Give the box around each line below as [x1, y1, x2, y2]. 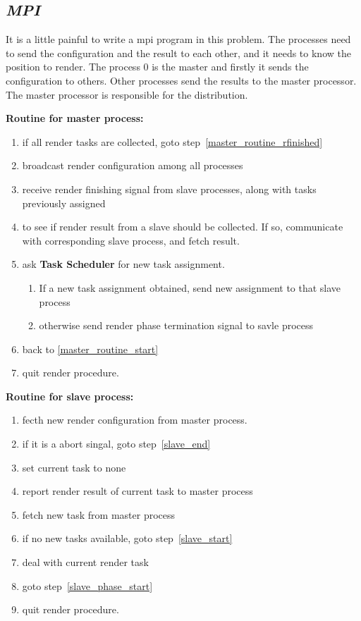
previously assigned [22, 195, 106, 210]
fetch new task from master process [22, 507, 176, 522]
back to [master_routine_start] [22, 341, 159, 356]
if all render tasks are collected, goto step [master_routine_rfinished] [22, 134, 323, 149]
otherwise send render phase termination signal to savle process [39, 318, 314, 333]
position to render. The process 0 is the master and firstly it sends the [6, 59, 309, 74]
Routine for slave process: [6, 388, 134, 403]
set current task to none [22, 460, 126, 474]
